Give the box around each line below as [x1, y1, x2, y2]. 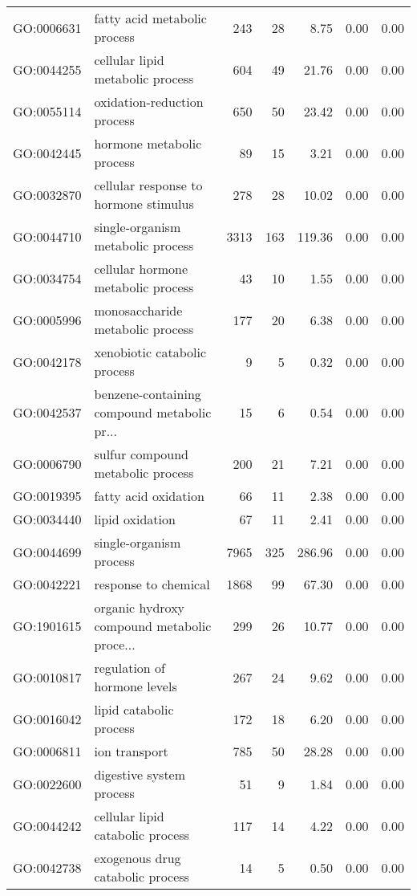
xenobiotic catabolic [94, 343, 207, 361]
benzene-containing [94, 385, 201, 403]
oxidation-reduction [94, 92, 204, 111]
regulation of [94, 658, 165, 677]
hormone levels [94, 677, 177, 695]
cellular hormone [94, 259, 188, 278]
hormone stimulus [94, 194, 194, 213]
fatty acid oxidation [94, 487, 204, 505]
